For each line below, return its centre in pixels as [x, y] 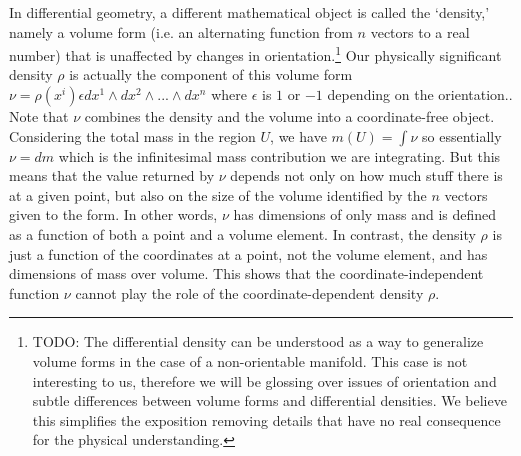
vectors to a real [420, 31]
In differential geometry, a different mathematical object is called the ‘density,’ [249, 12]
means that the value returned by [112, 175]
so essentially [462, 135]
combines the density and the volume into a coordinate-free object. [289, 116]
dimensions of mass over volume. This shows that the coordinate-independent [246, 273]
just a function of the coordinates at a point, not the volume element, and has [248, 253]
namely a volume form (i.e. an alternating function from [181, 31]
